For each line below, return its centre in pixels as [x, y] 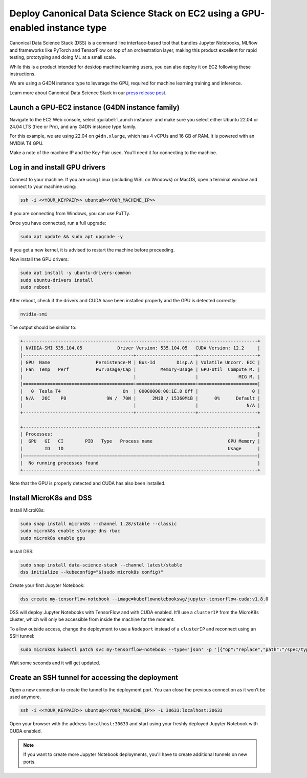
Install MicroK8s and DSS [51, 498]
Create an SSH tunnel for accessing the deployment [94, 677]
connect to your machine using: [43, 186]
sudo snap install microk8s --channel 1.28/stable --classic [98, 523]
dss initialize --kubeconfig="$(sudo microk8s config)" [92, 572]
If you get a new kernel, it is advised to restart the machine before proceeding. [92, 250]
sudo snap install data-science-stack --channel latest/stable [101, 565]
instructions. [23, 74]
